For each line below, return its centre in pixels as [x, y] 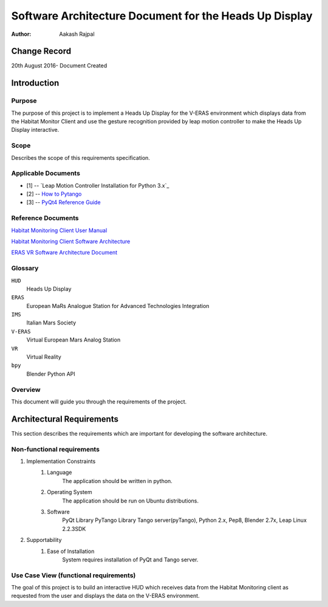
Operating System [70, 492]
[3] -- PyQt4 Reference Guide [63, 202]
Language [60, 472]
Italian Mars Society [51, 323]
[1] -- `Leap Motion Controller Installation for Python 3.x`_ [98, 185]
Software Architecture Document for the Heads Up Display [162, 16]
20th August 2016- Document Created [59, 66]
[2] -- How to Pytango [54, 194]
